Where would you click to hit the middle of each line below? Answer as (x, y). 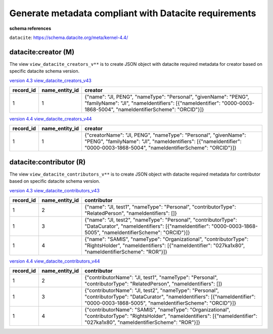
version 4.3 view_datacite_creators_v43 (51, 80)
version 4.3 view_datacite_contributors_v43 (54, 190)
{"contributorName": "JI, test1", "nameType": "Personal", (151, 277)
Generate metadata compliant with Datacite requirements (133, 13)
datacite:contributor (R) (48, 162)
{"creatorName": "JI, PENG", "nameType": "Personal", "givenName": (165, 135)
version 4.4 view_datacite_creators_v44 (51, 119)
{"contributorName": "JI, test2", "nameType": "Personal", (152, 290)
